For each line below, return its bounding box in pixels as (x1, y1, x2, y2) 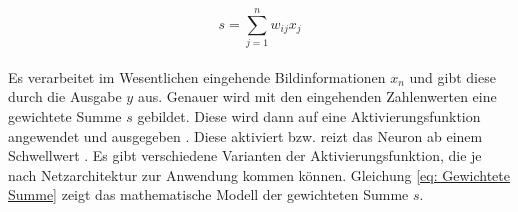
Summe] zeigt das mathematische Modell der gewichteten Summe (8, 184, 409, 205)
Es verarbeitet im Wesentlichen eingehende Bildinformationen (8, 66, 386, 87)
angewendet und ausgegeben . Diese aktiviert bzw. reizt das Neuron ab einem (8, 125, 483, 146)
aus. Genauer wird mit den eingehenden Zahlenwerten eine (137, 86, 497, 107)
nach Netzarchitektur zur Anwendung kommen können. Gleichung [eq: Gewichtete (8, 164, 510, 185)
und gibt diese (409, 66, 496, 87)
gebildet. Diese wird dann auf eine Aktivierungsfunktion (137, 105, 481, 126)
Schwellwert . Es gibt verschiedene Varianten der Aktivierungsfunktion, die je (8, 145, 482, 166)
